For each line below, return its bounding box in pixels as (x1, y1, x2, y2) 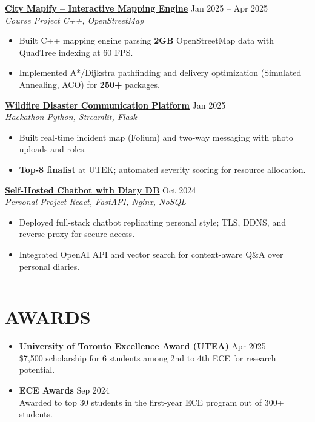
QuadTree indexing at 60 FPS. (19, 45, 133, 58)
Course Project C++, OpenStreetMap (5, 13, 144, 26)
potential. (19, 363, 55, 376)
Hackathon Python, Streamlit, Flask (5, 110, 137, 123)
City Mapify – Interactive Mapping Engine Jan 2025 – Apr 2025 (5, 2, 268, 14)
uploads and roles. (19, 142, 87, 155)
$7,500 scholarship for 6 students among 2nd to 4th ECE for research (19, 351, 276, 364)
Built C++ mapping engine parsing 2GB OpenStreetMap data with (19, 34, 274, 47)
